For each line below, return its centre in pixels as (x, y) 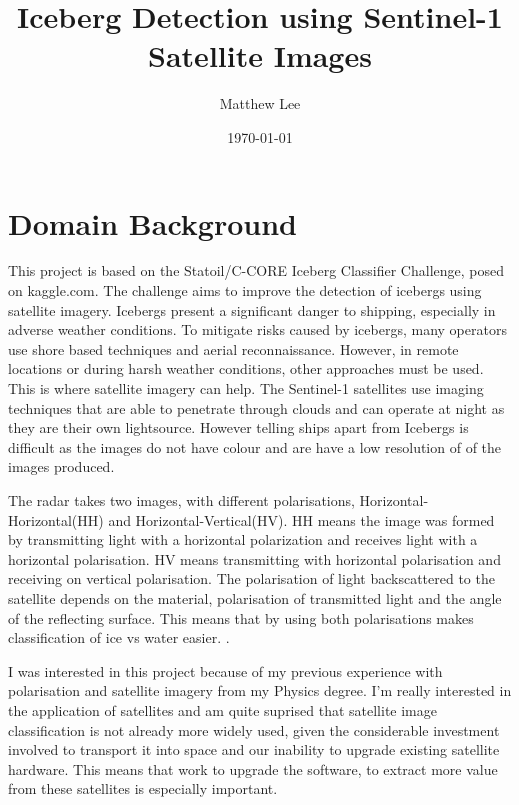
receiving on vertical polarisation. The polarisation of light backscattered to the (251, 578)
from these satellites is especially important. (143, 788)
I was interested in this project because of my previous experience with (225, 670)
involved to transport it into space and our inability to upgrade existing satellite (254, 749)
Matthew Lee (260, 103)
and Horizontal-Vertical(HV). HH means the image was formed (301, 519)
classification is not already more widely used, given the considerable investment (254, 729)
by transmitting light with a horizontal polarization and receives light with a (243, 539)
